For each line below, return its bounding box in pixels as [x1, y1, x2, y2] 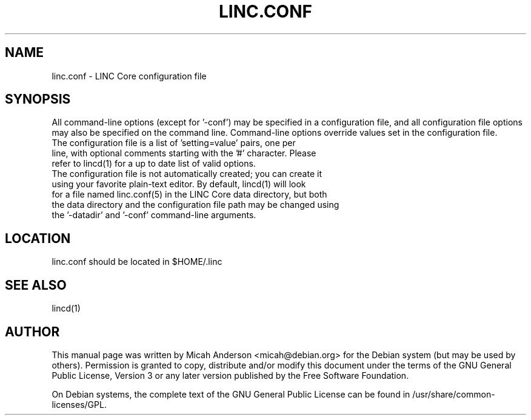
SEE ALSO [5, 277, 67, 293]
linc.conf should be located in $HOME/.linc [52, 256, 222, 267]
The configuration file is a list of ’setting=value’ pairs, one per [52, 138, 296, 148]
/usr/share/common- [412, 388, 495, 399]
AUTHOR [5, 324, 60, 339]
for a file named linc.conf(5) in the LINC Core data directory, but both [52, 189, 327, 200]
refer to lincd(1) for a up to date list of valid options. [52, 158, 256, 169]
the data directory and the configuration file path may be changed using [52, 199, 339, 210]
